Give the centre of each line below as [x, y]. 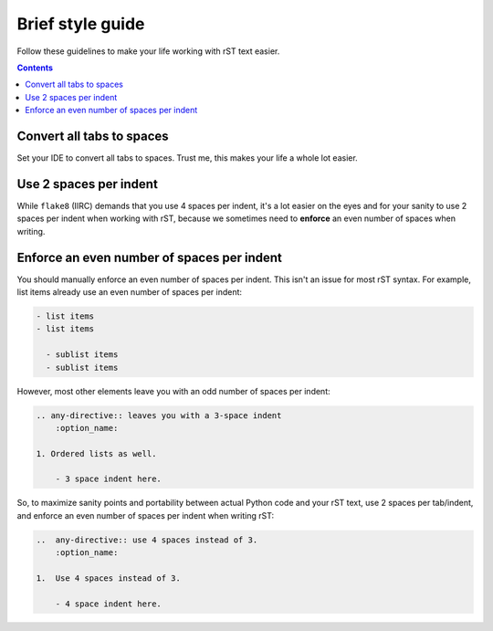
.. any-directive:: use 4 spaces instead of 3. [147, 540]
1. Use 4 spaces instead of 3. [109, 578]
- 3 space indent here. [108, 479]
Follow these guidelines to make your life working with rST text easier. [148, 51]
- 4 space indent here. [108, 604]
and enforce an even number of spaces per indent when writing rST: [145, 515]
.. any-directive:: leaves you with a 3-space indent [159, 415]
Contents [35, 68]
